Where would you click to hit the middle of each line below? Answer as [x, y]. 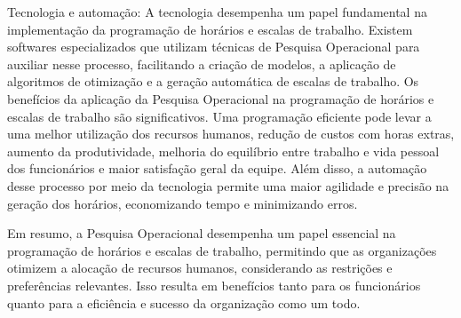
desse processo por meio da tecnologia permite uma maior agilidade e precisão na [228, 185]
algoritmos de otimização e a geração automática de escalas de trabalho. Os [213, 81]
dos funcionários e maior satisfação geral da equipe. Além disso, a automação [217, 168]
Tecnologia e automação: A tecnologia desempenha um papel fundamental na [217, 12]
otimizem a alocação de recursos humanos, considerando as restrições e [200, 268]
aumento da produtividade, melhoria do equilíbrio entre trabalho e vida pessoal [223, 151]
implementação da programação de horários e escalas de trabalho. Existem [210, 29]
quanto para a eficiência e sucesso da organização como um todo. [184, 302]
